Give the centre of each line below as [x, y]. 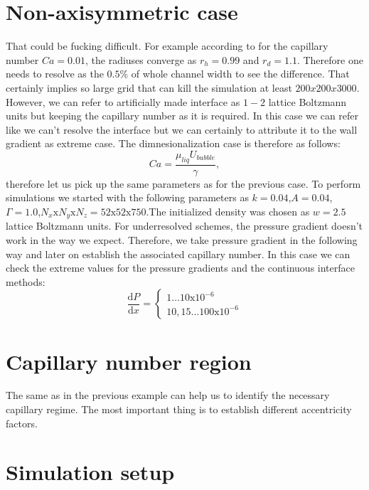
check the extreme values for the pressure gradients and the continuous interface [180, 268]
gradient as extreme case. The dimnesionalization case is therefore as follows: [173, 143]
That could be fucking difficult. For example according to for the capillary [167, 46]
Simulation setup [90, 472]
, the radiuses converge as [141, 59]
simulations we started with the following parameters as [127, 197]
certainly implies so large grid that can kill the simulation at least [149, 87]
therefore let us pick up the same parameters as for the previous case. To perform [183, 183]
